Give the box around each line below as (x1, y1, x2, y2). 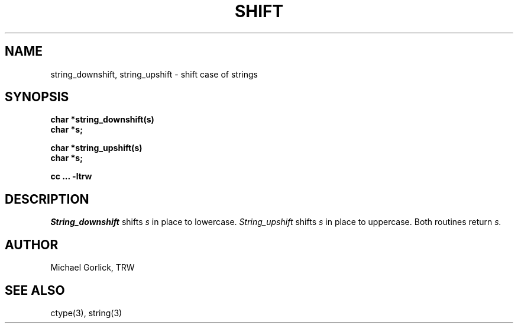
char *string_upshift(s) (50, 143, 143, 153)
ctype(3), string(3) (50, 307, 122, 318)
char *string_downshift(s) (50, 114, 154, 125)
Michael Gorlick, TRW (50, 262, 135, 273)
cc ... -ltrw (50, 171, 92, 182)
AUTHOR (5, 237, 59, 252)
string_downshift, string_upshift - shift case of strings (50, 69, 258, 79)
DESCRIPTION (5, 191, 89, 207)
